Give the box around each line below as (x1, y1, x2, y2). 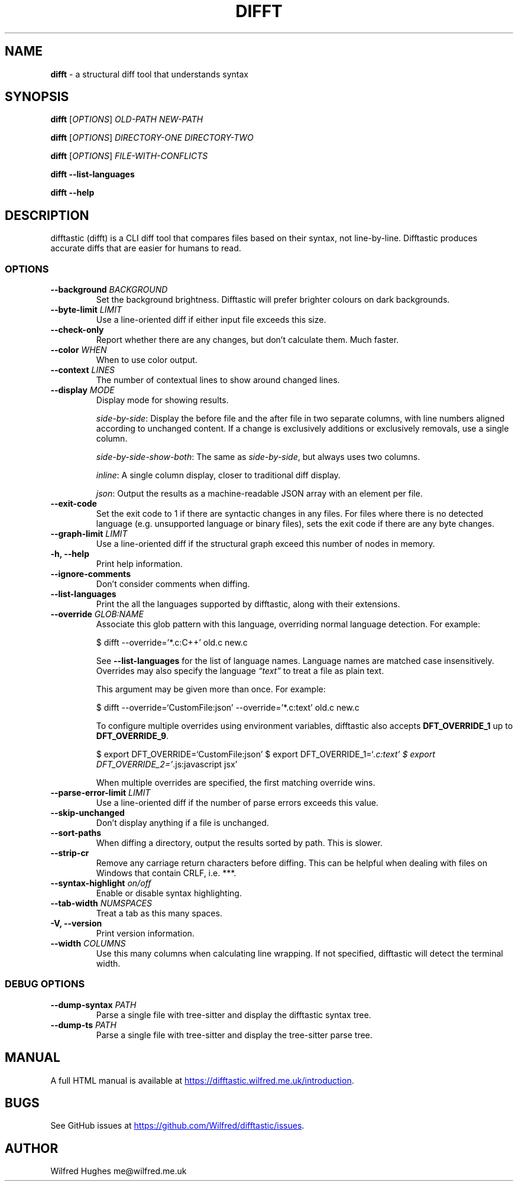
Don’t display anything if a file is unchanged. (96, 818, 269, 828)
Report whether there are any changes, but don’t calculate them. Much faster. (96, 335, 399, 345)
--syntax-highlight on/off (50, 878, 151, 889)
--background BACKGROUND (50, 284, 168, 295)
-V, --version (50, 918, 102, 929)
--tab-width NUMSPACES (50, 898, 153, 909)
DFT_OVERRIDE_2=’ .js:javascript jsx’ (96, 759, 238, 770)
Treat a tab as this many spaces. (96, 908, 222, 919)
